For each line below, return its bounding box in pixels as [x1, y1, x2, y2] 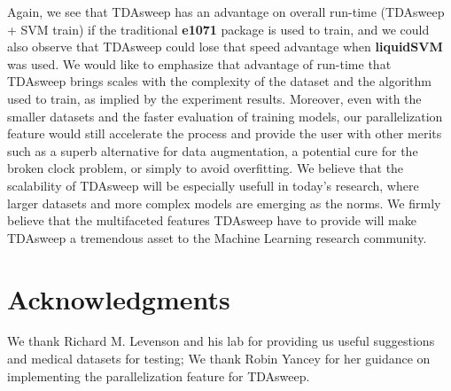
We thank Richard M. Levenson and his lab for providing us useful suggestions [7, 332, 435, 350]
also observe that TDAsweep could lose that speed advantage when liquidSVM [7, 37, 443, 56]
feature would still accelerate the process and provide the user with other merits [7, 124, 442, 143]
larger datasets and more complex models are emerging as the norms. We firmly [7, 193, 441, 212]
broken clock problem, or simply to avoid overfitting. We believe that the [7, 159, 404, 177]
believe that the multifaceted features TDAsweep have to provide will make [7, 211, 416, 230]
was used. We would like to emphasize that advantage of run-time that [7, 54, 392, 73]
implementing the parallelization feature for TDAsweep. [7, 366, 310, 385]
